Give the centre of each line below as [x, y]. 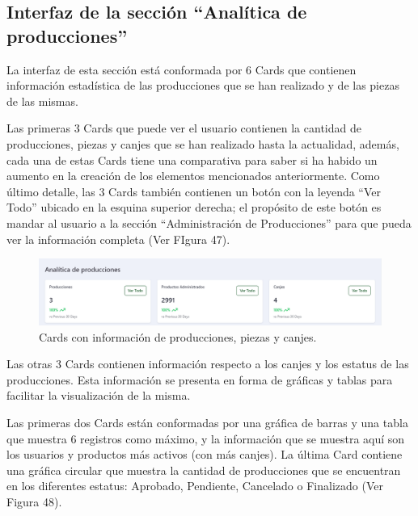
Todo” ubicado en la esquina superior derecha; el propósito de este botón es [194, 207]
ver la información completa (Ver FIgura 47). [118, 239]
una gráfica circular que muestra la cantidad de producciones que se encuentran [204, 470]
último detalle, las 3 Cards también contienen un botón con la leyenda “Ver [194, 191]
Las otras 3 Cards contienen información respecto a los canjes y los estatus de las [208, 364]
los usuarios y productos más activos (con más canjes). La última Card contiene [205, 454]
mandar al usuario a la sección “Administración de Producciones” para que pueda [209, 222]
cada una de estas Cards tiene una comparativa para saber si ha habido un [192, 159]
